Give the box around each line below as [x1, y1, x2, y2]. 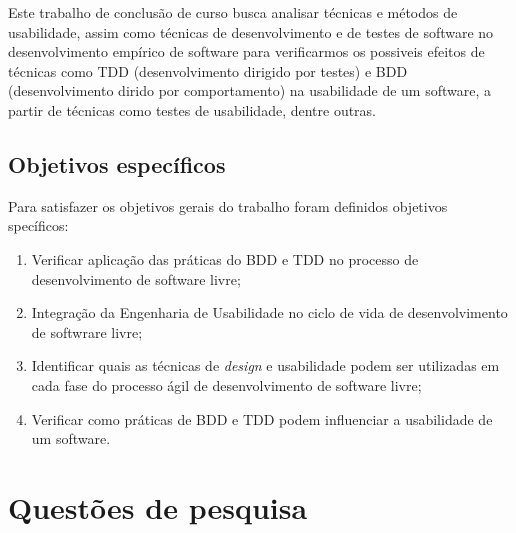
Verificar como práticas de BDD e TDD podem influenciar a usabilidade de [31, 408, 493, 429]
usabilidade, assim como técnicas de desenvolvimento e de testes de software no [8, 21, 494, 42]
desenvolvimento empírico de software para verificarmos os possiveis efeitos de [8, 41, 485, 62]
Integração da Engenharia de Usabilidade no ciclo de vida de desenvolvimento [31, 302, 508, 323]
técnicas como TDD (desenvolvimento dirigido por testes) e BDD [8, 60, 408, 81]
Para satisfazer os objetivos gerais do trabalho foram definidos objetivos [8, 195, 448, 216]
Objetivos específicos [8, 148, 226, 179]
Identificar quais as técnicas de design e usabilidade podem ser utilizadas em [31, 355, 500, 376]
